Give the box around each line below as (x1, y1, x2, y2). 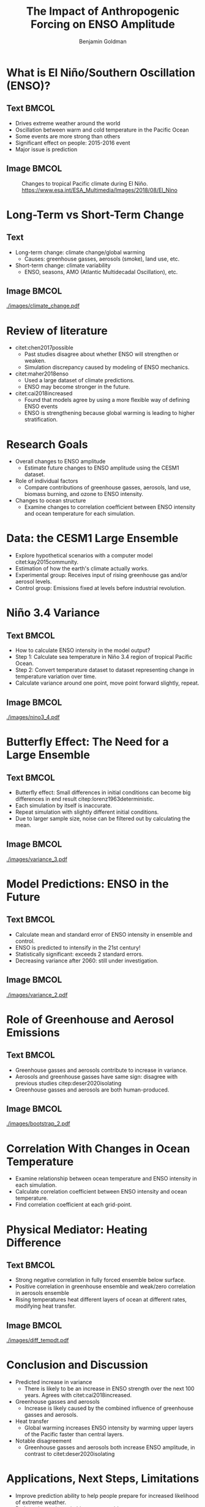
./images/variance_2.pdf (6, 991, 68, 998)
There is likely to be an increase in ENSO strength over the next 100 (24, 1385, 195, 1393)
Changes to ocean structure (15, 497, 86, 505)
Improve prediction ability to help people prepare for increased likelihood (15, 1492, 199, 1500)
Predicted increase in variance (15, 1379, 92, 1386)
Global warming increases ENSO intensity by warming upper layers (24, 1424, 194, 1431)
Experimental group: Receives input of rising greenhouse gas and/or (15, 572, 188, 579)
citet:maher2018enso (15, 370, 69, 377)
